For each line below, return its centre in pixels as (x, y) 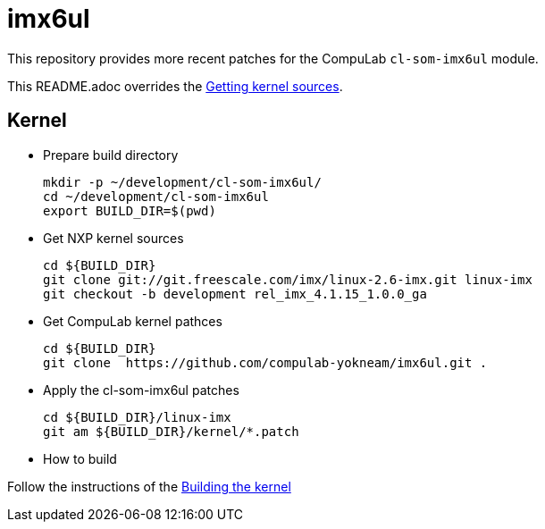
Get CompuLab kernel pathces (133, 321)
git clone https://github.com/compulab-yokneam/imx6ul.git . (265, 362)
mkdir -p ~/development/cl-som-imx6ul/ (182, 182)
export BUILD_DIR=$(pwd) (130, 210)
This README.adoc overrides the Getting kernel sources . (175, 86)
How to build (80, 458)
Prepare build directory (111, 155)
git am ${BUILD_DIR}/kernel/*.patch (171, 431)
